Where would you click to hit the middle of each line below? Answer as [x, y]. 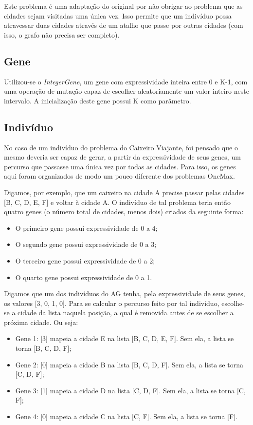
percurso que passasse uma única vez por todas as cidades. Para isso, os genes [120, 166]
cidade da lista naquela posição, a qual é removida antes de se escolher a [126, 313]
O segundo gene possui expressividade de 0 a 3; [86, 244]
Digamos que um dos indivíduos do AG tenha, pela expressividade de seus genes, [125, 293]
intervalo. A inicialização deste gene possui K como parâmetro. [98, 100]
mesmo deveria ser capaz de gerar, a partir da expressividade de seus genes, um [122, 157]
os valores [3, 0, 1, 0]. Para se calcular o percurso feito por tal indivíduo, [112, 303]
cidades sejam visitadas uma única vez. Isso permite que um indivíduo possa [118, 15]
